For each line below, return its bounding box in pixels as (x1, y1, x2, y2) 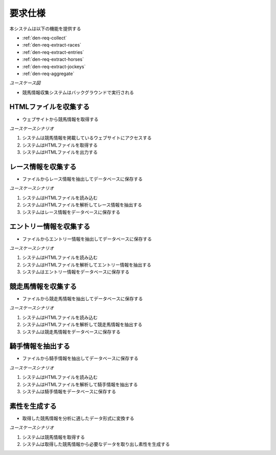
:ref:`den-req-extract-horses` (22, 56, 84, 62)
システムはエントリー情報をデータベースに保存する (22, 269, 130, 275)
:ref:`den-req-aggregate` (22, 70, 75, 77)
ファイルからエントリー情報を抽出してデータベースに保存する (22, 235, 152, 242)
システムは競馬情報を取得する (22, 434, 85, 440)
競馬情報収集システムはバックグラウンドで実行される (22, 89, 134, 95)
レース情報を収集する (9, 162, 77, 171)
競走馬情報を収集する (9, 282, 77, 291)
